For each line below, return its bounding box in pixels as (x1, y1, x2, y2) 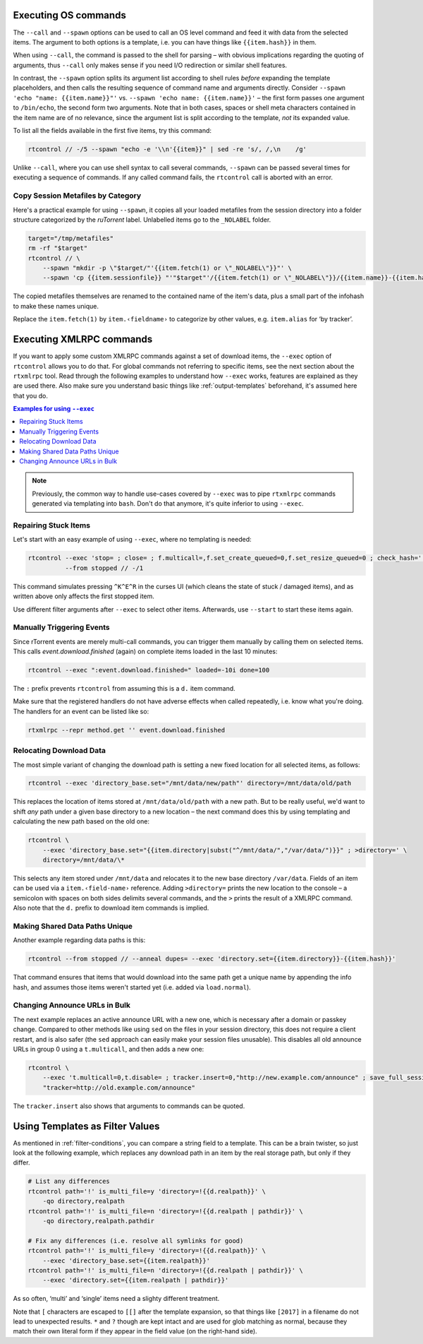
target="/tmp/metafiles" (27, 234, 114, 242)
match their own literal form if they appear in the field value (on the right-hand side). (13, 1327, 257, 1336)
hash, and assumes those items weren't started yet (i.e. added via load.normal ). (13, 982, 252, 992)
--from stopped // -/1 (64, 564, 144, 572)
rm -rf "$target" (27, 244, 88, 252)
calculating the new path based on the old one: (13, 817, 149, 826)
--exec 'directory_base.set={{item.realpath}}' (42, 1256, 211, 1264)
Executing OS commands (13, 9, 126, 21)
